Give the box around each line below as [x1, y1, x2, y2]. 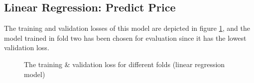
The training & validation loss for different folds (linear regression [24, 59, 225, 69]
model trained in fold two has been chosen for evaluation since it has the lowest [4, 32, 247, 43]
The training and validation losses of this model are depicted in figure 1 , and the [4, 23, 250, 33]
